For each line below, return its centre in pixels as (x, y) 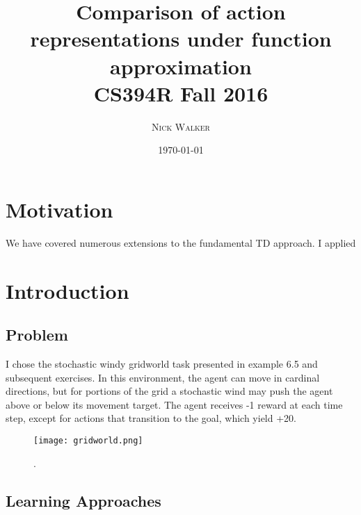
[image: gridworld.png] (88, 440)
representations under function (181, 39)
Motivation (59, 209)
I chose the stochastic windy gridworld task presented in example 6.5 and (162, 363)
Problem (37, 335)
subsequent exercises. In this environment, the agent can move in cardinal (163, 377)
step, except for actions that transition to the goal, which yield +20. (151, 418)
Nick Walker (181, 126)
